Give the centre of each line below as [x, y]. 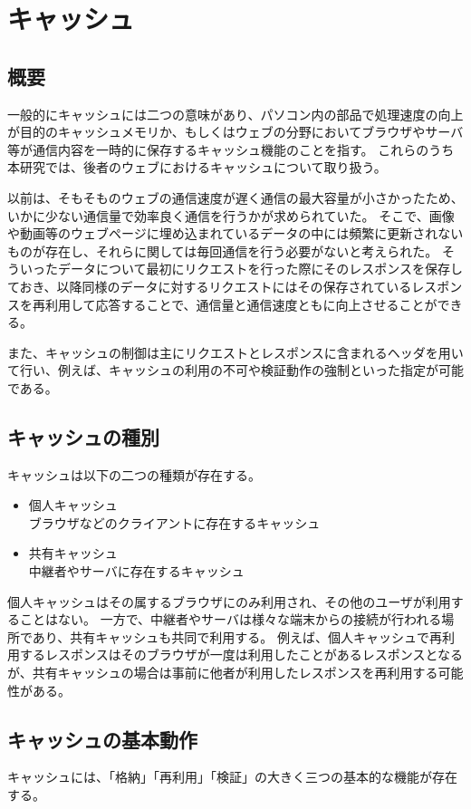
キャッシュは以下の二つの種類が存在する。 [134, 474]
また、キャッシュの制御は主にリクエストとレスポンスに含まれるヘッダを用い [235, 352]
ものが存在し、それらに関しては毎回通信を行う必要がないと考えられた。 [223, 250]
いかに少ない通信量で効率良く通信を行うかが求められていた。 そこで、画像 [231, 215]
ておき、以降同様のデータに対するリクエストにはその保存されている [210, 286]
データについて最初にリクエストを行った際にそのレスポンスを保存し [260, 269]
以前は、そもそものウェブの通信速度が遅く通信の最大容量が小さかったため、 [235, 197]
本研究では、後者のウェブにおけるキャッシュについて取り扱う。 [197, 167]
